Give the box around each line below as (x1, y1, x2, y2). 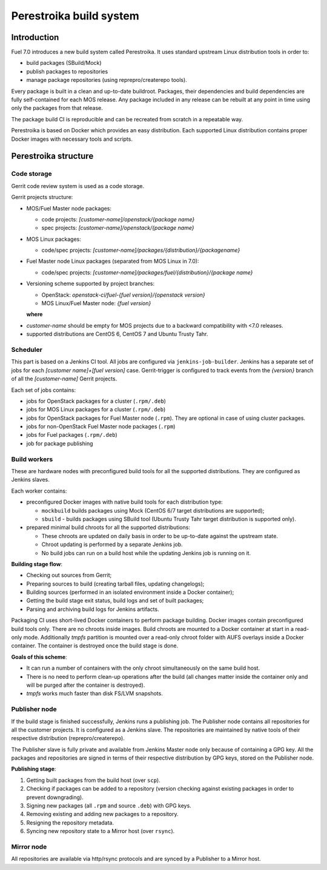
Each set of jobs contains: (11, 386, 76, 394)
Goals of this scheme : (11, 653, 67, 661)
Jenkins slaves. (11, 476, 50, 484)
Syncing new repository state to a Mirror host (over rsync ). (26, 828, 175, 835)
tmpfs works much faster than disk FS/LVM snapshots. (26, 690, 163, 697)
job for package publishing (26, 440, 93, 447)
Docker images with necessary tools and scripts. (11, 135, 133, 143)
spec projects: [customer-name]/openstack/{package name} (41, 224, 194, 232)
